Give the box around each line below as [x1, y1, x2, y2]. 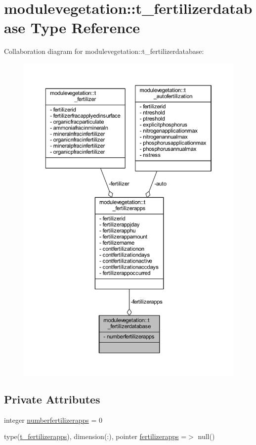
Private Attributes [4, 391, 100, 406]
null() [198, 431, 215, 442]
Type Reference [30, 17, 140, 38]
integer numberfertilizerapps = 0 [4, 414, 102, 425]
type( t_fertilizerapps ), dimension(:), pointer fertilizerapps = [4, 431, 187, 442]
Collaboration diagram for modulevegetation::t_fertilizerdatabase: [4, 46, 204, 56]
